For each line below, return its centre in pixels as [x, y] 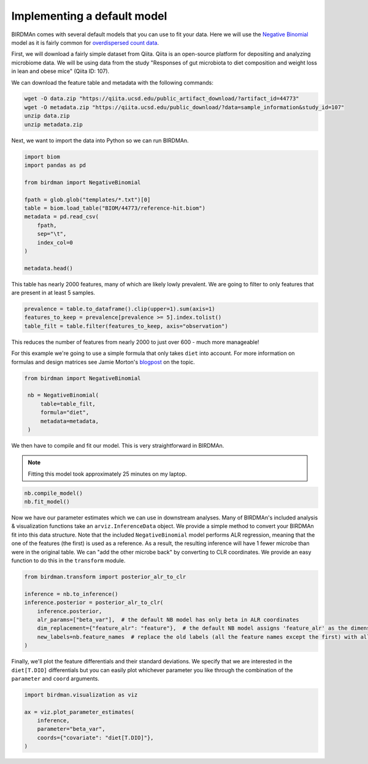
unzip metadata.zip [53, 124]
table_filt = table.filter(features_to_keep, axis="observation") [126, 326]
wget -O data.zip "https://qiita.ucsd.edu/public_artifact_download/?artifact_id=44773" [162, 99]
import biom [42, 157]
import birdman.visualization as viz [81, 695]
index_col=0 [55, 243]
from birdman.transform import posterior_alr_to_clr [105, 577]
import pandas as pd [55, 165]
